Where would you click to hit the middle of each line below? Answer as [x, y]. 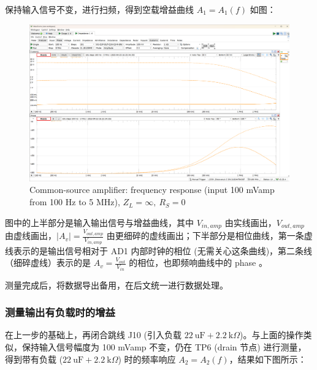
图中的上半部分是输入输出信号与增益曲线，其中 [99, 222]
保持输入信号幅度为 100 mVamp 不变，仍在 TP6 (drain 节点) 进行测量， [164, 347]
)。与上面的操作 [272, 335]
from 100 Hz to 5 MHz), [75, 202]
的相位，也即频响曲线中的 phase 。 [198, 262]
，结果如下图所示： [268, 359]
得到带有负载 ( [34, 359]
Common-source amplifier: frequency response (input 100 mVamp [152, 190]
